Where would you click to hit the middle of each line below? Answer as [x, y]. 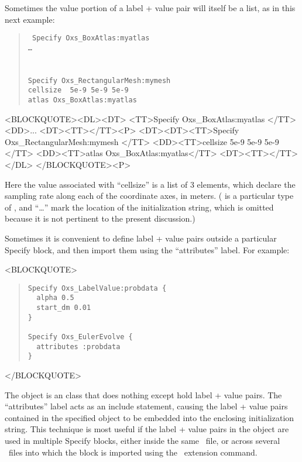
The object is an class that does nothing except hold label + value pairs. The [143, 394]
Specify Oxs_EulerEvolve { [80, 337]
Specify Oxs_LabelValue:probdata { [97, 288]
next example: [30, 19]
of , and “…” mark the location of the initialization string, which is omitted [139, 207]
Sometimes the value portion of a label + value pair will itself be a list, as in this [150, 8]
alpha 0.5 [55, 298]
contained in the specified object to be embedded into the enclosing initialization [150, 417]
